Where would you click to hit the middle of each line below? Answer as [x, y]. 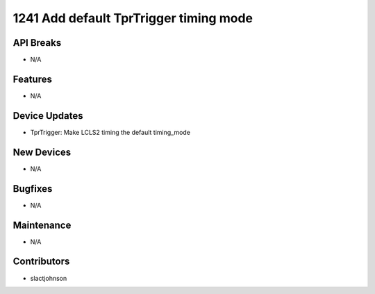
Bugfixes [33, 189]
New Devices [42, 152]
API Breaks [37, 43]
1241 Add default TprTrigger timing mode [133, 18]
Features [32, 79]
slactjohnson [49, 278]
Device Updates [48, 116]
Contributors [41, 262]
